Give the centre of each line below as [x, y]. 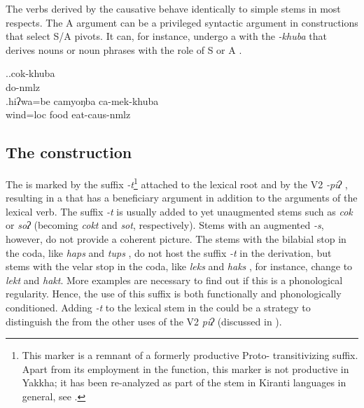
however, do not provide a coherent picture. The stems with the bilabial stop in [176, 238]
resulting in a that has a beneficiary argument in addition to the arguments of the [182, 198]
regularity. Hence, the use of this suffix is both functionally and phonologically [174, 294]
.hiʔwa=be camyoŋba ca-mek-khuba [82, 100]
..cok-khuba [30, 73]
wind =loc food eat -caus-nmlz [68, 114]
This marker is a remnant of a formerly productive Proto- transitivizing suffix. [190, 355]
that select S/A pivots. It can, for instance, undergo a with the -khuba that [166, 36]
